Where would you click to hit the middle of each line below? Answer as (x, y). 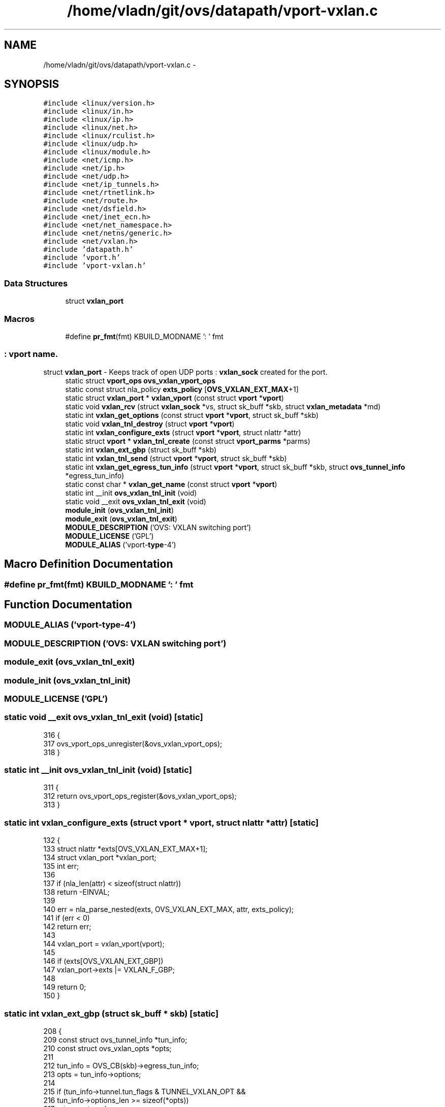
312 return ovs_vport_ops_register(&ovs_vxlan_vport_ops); (140, 796)
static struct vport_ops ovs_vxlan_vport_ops (140, 380)
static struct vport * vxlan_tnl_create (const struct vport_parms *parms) (188, 441)
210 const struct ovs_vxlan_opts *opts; (107, 1048)
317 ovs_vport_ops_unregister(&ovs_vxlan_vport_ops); (133, 743)
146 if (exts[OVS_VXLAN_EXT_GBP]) (103, 961)
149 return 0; (65, 987)
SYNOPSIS (32, 84)
